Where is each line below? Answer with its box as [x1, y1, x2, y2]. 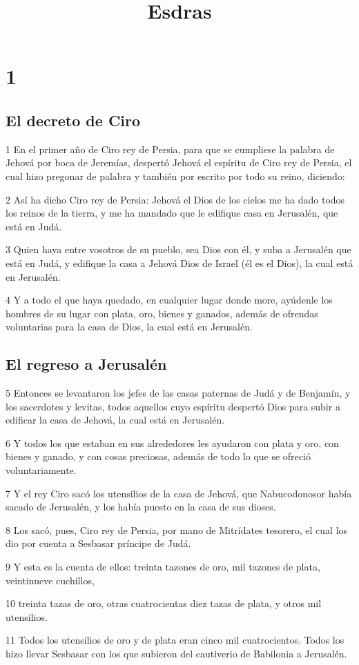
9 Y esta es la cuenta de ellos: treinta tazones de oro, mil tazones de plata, [6, 559, 320, 574]
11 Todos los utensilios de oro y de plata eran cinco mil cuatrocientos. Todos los [6, 633, 345, 647]
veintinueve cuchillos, [6, 573, 95, 587]
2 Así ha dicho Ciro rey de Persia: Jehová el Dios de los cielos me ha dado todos [6, 192, 345, 206]
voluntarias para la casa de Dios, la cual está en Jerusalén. [6, 319, 253, 334]
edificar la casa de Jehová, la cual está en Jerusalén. [6, 413, 225, 427]
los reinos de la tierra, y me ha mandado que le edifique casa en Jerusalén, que [6, 206, 338, 220]
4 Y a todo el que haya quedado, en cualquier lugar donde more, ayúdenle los [6, 292, 333, 307]
